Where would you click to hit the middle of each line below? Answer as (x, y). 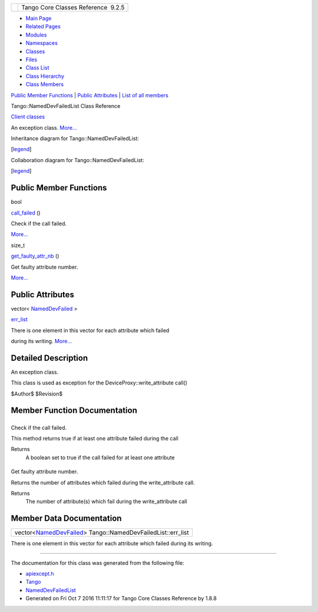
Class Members (45, 84)
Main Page (39, 18)
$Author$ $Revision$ (37, 394)
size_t (18, 245)
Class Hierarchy (45, 76)
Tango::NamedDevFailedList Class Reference (66, 106)
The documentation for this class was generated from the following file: (98, 562)
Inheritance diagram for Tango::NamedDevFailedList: (75, 139)
